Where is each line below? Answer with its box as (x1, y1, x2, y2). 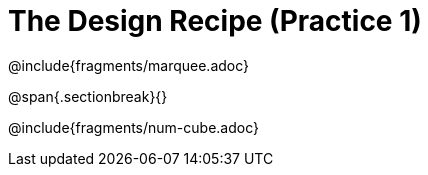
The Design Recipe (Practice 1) (8, 4, 422, 38)
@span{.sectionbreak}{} (8, 87, 168, 105)
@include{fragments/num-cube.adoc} (8, 118, 259, 136)
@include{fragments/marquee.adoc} (8, 56, 250, 74)
